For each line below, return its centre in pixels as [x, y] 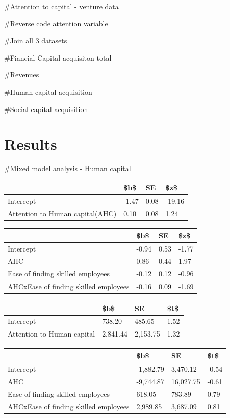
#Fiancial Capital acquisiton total [58, 57]
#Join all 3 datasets [36, 40]
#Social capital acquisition [46, 109]
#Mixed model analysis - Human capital [68, 168]
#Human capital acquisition [48, 91]
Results [31, 144]
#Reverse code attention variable [56, 23]
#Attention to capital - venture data [61, 6]
